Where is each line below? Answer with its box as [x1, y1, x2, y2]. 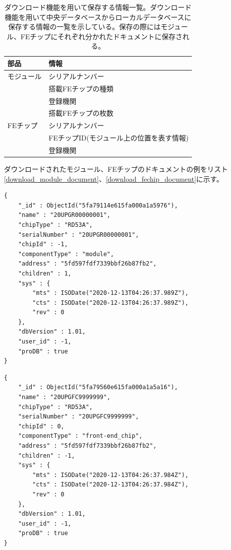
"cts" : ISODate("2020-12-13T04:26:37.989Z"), [32, 299, 189, 306]
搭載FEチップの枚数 [49, 108, 114, 118]
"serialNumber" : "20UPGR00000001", [18, 231, 139, 238]
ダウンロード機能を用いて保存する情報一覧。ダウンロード [4, 2, 192, 12]
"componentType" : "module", [18, 250, 114, 258]
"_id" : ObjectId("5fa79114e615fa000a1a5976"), [18, 202, 178, 209]
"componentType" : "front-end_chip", [18, 432, 143, 440]
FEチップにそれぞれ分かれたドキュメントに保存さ [20, 31, 182, 41]
